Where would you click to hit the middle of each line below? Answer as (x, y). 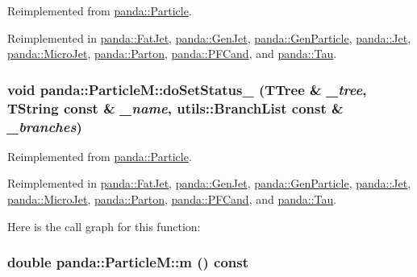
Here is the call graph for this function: (104, 226)
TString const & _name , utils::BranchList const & (175, 107)
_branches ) (45, 126)
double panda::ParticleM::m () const (128, 262)
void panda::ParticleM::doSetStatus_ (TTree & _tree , (187, 89)
